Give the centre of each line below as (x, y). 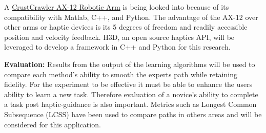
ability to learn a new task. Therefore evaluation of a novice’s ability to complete (131, 94)
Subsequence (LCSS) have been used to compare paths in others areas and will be (133, 114)
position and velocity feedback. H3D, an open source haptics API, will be (119, 37)
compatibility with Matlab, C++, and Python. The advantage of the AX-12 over (131, 17)
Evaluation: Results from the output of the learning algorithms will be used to (130, 64)
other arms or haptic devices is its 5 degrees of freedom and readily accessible (126, 27)
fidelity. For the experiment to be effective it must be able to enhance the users (128, 84)
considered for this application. (53, 124)
